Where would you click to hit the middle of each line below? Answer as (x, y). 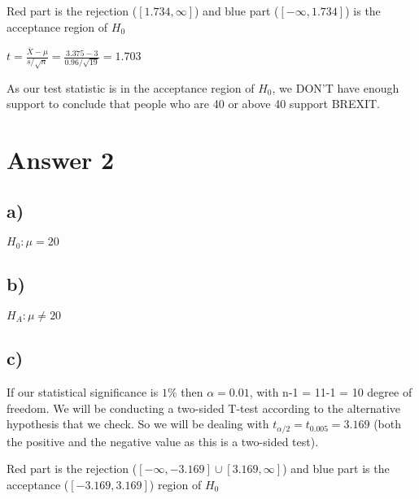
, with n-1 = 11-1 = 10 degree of (331, 392)
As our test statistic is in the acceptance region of (131, 87)
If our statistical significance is (83, 392)
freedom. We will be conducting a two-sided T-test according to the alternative (204, 408)
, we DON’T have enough (336, 87)
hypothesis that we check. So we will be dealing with (138, 424)
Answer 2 (61, 159)
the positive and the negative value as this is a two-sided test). (163, 441)
